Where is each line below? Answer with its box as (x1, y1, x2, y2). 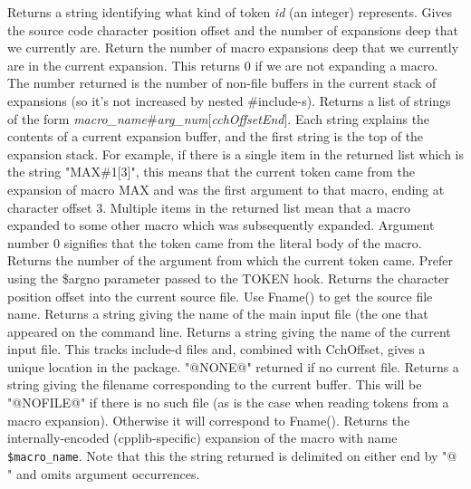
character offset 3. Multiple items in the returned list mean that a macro (7, 197, 410, 216)
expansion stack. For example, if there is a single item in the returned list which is (7, 144, 465, 163)
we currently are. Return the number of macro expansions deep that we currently (7, 38, 459, 57)
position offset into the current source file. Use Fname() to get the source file (7, 286, 433, 305)
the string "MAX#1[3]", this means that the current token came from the (7, 162, 415, 181)
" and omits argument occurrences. (7, 464, 200, 483)
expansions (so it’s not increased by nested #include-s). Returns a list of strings (7, 91, 451, 110)
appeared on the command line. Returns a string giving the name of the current (7, 321, 451, 340)
